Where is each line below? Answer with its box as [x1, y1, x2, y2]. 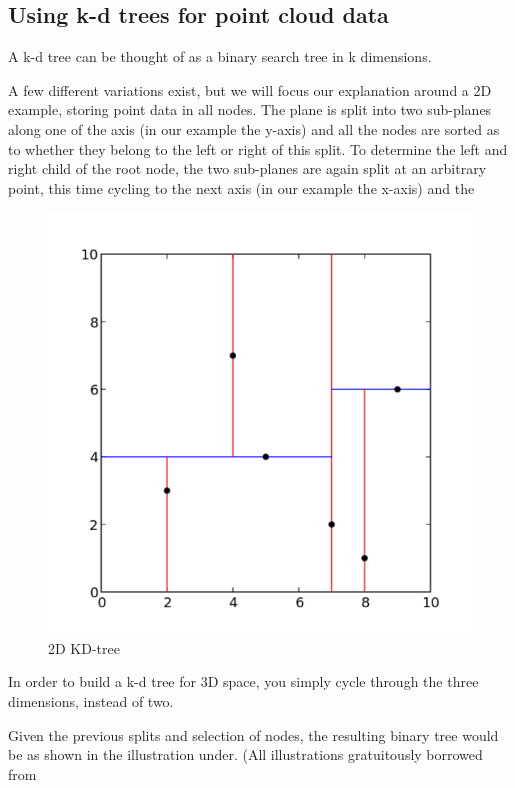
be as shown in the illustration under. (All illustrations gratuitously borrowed [8, 744, 483, 765]
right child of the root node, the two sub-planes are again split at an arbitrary [8, 158, 487, 179]
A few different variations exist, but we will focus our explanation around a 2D [8, 79, 492, 100]
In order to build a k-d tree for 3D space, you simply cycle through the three [8, 671, 479, 692]
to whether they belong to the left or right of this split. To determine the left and [8, 138, 508, 159]
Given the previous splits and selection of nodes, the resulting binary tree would [8, 724, 499, 745]
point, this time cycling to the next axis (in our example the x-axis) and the [8, 177, 475, 198]
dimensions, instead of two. [8, 691, 174, 712]
